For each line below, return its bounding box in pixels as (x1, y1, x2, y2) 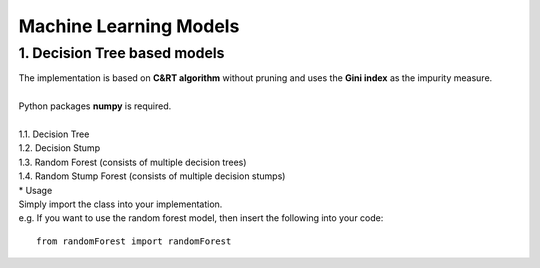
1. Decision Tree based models (18, 44, 225, 62)
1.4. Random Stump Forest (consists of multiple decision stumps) (18, 170, 286, 182)
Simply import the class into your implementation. (18, 198, 223, 210)
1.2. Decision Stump (18, 142, 100, 154)
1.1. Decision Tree (18, 128, 90, 140)
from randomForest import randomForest (36, 235, 232, 247)
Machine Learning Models (18, 15, 240, 37)
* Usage (18, 184, 53, 196)
